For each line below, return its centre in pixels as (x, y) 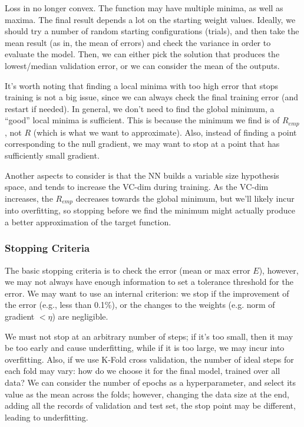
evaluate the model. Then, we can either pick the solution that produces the (142, 54)
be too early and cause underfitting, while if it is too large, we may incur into (145, 348)
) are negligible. (80, 316)
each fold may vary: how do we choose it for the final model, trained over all (143, 371)
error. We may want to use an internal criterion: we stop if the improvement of (147, 293)
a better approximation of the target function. (88, 221)
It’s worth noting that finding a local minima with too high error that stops (141, 85)
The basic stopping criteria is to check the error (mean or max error (128, 270)
